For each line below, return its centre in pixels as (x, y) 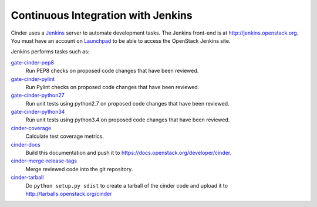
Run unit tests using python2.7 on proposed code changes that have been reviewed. (127, 103)
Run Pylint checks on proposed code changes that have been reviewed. (112, 87)
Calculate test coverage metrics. (65, 136)
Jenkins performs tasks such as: (50, 52)
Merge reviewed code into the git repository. (79, 169)
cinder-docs (26, 144)
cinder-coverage (31, 128)
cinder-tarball (27, 177)
